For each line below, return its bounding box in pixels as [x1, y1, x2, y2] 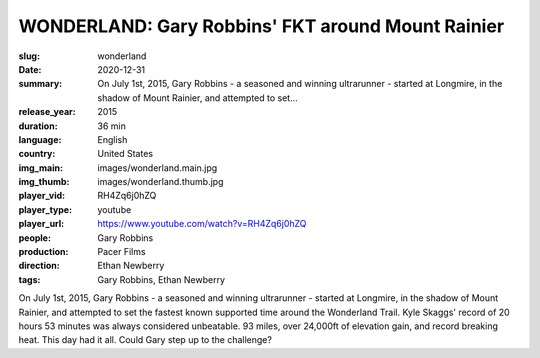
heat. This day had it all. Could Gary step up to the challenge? [18, 334, 272, 346]
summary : [18, 78, 63, 90]
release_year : [18, 106, 77, 118]
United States [97, 148, 154, 160]
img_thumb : [18, 176, 70, 188]
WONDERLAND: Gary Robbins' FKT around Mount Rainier [18, 15, 505, 37]
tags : [18, 273, 41, 285]
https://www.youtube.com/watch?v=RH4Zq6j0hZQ [97, 218, 307, 230]
